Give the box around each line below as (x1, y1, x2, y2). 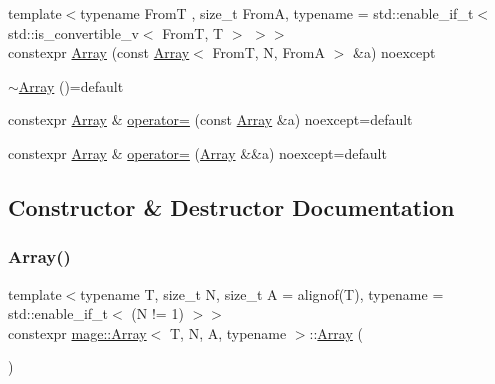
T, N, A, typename (169, 322, 287, 343)
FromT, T (162, 22, 224, 43)
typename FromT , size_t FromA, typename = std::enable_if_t (80, 3, 474, 23)
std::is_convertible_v (8, 22, 139, 43)
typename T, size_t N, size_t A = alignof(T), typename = (80, 283, 444, 304)
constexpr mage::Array (8, 322, 147, 343)
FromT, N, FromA (212, 42, 326, 63)
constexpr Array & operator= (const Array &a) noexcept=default (8, 109, 413, 130)
